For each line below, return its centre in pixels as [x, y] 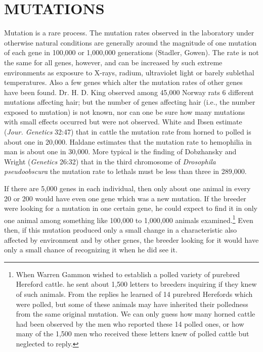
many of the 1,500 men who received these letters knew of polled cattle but [133, 334]
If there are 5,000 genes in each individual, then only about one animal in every [127, 188]
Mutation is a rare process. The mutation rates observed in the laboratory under [129, 33]
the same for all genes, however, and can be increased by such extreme [113, 62]
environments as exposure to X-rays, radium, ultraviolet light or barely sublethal [129, 72]
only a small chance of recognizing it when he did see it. [91, 250]
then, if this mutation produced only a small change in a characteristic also [121, 230]
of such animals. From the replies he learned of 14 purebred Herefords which [134, 294]
